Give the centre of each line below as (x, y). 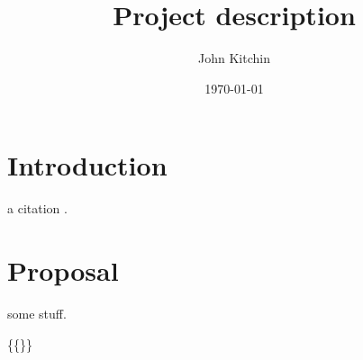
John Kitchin (234, 58)
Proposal (63, 270)
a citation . (37, 208)
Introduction (87, 165)
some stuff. (37, 313)
